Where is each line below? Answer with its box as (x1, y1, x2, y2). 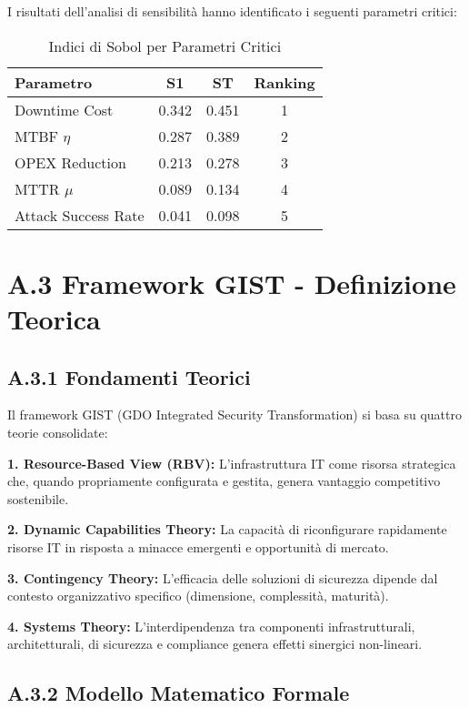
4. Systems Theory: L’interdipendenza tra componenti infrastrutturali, (7, 616, 415, 635)
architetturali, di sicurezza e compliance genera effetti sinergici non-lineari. (7, 634, 423, 653)
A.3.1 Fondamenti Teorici (7, 362, 251, 390)
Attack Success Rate (15, 204, 145, 226)
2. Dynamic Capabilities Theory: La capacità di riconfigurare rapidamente (7, 520, 447, 539)
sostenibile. (7, 489, 69, 508)
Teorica (7, 299, 101, 337)
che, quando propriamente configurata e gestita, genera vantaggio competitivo (7, 471, 441, 491)
